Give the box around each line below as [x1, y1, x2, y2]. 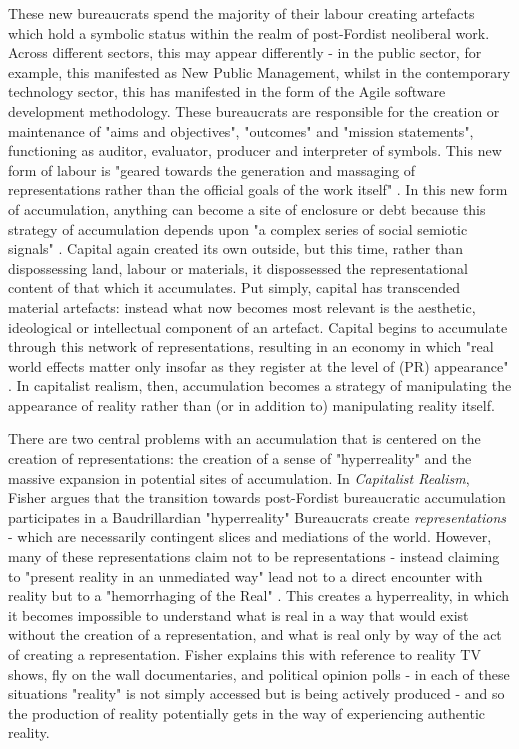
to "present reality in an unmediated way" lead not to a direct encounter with [8, 565, 483, 586]
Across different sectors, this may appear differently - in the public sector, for [8, 42, 482, 63]
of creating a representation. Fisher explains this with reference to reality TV [8, 644, 481, 664]
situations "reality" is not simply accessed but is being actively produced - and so [8, 683, 505, 704]
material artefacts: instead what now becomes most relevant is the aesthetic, [8, 296, 476, 317]
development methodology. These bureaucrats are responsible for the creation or [8, 100, 500, 121]
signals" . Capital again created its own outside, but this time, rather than [8, 238, 463, 259]
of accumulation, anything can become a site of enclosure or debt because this [8, 198, 486, 219]
